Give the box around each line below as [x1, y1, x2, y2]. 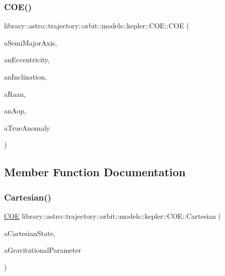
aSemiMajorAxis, [4, 37, 57, 48]
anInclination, [4, 71, 47, 82]
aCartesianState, [4, 227, 56, 238]
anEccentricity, [4, 54, 50, 65]
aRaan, [4, 88, 26, 99]
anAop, [4, 105, 26, 116]
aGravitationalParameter [4, 245, 81, 255]
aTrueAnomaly [4, 122, 50, 133]
